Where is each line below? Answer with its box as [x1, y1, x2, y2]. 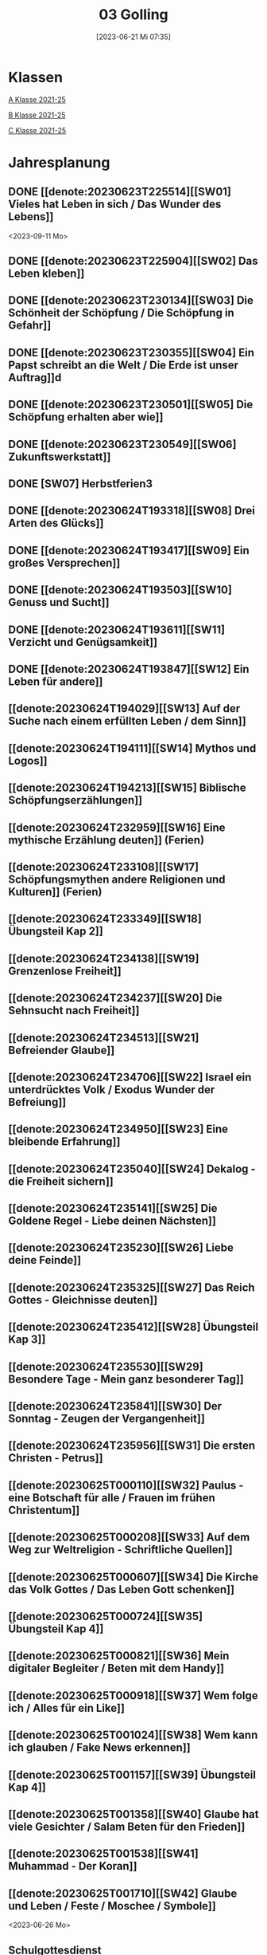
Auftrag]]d [8, 371, 62, 384]
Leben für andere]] [8, 675, 103, 688]
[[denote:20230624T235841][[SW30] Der [8, 1399, 222, 1413]
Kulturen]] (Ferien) [8, 885, 103, 899]
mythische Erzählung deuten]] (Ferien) [8, 833, 205, 847]
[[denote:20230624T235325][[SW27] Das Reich [8, 1280, 256, 1294]
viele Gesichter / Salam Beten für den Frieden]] [8, 1819, 246, 1833]
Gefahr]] [8, 319, 52, 332]
